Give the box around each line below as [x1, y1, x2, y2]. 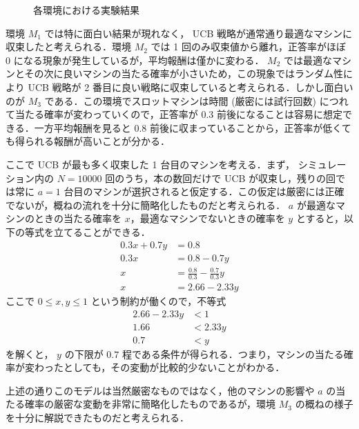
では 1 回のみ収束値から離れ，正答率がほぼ [151, 39, 346, 54]
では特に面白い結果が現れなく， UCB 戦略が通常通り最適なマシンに [44, 26, 353, 40]
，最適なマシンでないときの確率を [130, 211, 285, 226]
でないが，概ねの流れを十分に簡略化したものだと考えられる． [6, 197, 286, 212]
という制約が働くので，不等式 [90, 293, 226, 308]
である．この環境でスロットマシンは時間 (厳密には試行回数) [44, 93, 317, 108]
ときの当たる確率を [34, 211, 122, 226]
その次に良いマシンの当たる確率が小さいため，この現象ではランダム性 [24, 66, 343, 81]
